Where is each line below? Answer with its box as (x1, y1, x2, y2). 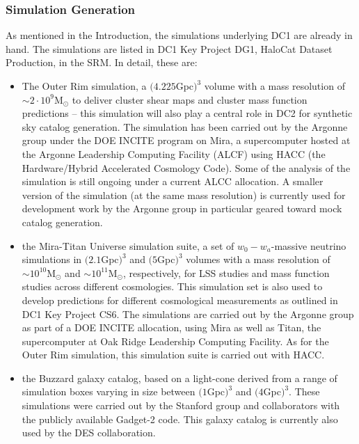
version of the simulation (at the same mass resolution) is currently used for (22, 187, 346, 202)
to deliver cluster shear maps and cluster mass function (72, 92, 308, 106)
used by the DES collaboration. (22, 425, 156, 440)
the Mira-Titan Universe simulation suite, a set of (22, 238, 234, 253)
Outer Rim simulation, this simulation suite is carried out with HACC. (22, 347, 325, 362)
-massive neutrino (271, 238, 346, 253)
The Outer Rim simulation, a (22, 79, 147, 93)
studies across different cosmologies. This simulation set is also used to (22, 279, 323, 294)
